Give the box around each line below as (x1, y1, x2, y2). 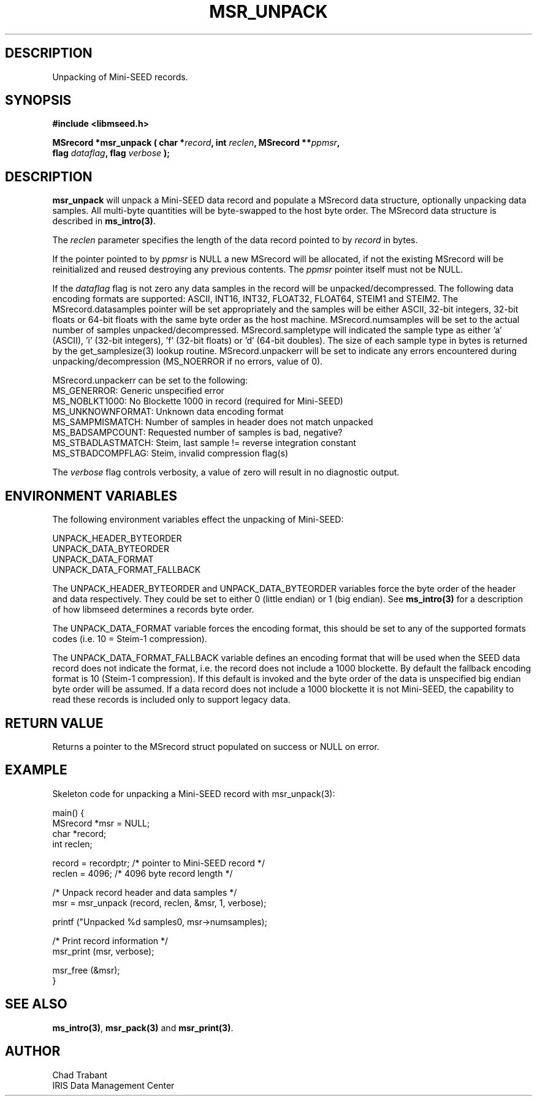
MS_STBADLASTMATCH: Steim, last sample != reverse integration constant (52, 437, 356, 448)
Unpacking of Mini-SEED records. (52, 71, 188, 82)
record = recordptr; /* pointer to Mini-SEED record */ (52, 857, 265, 868)
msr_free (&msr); (52, 964, 120, 975)
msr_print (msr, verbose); (52, 945, 154, 956)
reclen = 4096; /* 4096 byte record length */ (52, 868, 233, 879)
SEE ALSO (5, 996, 67, 1012)
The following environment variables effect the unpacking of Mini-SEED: (52, 514, 344, 525)
